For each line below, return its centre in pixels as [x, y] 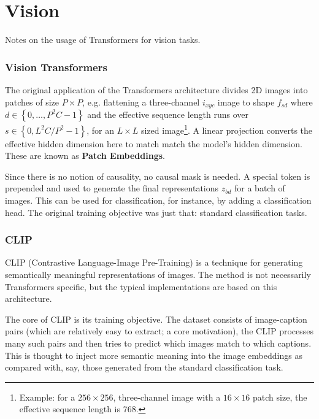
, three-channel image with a [167, 397]
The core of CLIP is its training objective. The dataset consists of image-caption [156, 319]
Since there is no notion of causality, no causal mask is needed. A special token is [158, 176]
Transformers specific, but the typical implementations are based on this [141, 286]
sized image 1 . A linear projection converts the [227, 129]
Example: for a [47, 397]
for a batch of [260, 188]
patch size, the [280, 397]
